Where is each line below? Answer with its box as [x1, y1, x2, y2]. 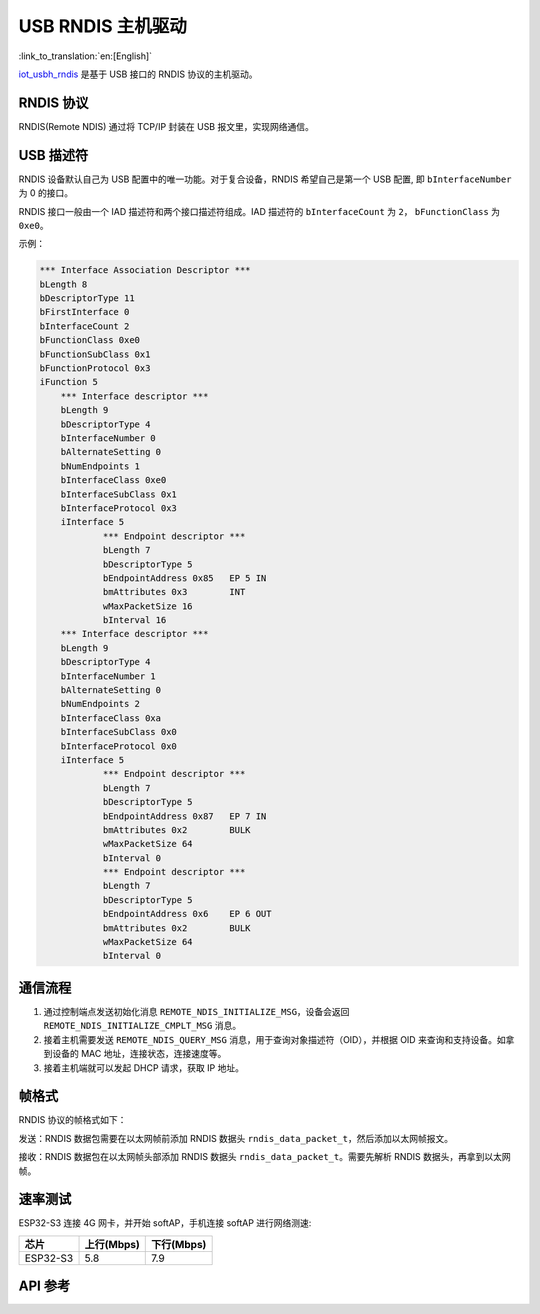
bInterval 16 [102, 615, 167, 626]
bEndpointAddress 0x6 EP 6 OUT [102, 908, 272, 920]
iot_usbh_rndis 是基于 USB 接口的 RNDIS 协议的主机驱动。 [18, 68, 258, 80]
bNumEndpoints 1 [60, 460, 140, 472]
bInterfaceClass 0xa [60, 712, 162, 724]
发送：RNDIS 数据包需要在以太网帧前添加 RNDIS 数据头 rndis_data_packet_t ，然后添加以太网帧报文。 [18, 1132, 454, 1144]
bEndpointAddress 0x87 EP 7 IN [102, 810, 267, 822]
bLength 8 [39, 278, 88, 290]
